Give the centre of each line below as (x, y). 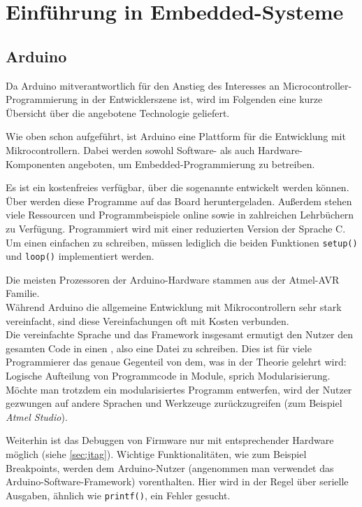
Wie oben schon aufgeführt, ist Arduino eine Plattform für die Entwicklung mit (176, 136)
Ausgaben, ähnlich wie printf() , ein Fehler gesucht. (118, 495)
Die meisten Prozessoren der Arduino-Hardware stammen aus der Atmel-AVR (173, 279)
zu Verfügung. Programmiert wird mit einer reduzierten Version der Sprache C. (176, 228)
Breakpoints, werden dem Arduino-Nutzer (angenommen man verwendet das (170, 467)
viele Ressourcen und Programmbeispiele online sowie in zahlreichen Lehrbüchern (180, 215)
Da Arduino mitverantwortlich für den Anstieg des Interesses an (143, 85)
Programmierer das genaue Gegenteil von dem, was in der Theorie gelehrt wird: (176, 362)
